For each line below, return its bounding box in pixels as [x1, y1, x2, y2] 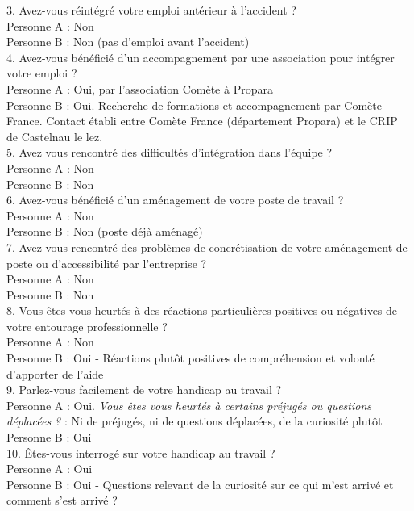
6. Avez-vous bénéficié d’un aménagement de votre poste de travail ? [6, 191, 344, 208]
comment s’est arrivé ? [6, 492, 118, 509]
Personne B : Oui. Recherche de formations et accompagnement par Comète [6, 96, 382, 113]
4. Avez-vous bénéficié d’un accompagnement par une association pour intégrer [6, 48, 395, 65]
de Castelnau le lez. [6, 128, 103, 145]
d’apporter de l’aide [6, 365, 104, 382]
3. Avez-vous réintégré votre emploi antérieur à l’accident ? [6, 2, 296, 18]
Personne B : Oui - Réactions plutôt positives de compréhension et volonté [6, 350, 375, 366]
